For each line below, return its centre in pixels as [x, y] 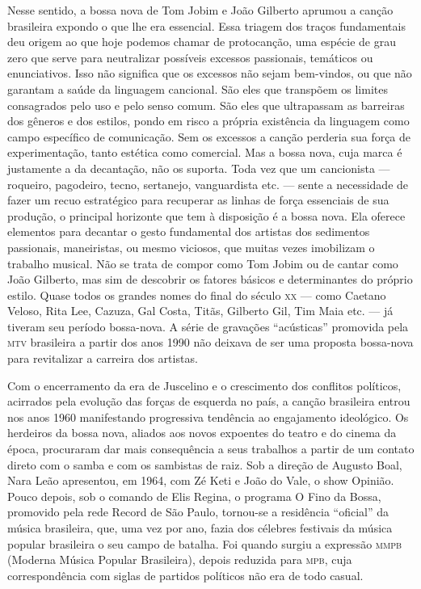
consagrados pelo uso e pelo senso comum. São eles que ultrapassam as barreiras [206, 105]
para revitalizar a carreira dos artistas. [103, 358]
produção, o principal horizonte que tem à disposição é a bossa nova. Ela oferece [206, 215]
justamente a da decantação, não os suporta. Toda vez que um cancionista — [199, 168]
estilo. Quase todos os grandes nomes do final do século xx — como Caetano [197, 294]
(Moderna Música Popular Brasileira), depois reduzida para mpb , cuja [180, 560]
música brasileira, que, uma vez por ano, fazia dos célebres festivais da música [200, 528]
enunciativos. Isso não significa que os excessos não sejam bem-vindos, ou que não [210, 73]
